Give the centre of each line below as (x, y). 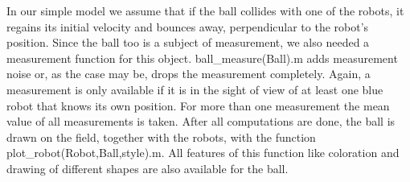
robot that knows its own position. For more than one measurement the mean (198, 105)
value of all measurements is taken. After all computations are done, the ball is (201, 121)
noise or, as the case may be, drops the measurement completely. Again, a (189, 74)
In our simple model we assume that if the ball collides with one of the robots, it (205, 10)
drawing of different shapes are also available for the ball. (148, 168)
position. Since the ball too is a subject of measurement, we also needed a (188, 42)
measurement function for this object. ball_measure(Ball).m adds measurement (202, 58)
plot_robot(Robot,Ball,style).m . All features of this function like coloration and (203, 153)
